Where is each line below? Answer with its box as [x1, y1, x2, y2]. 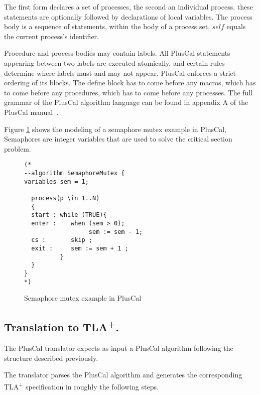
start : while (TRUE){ [31, 211, 107, 219]
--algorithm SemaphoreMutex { [24, 169, 125, 177]
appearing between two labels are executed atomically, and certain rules [4, 57, 225, 68]
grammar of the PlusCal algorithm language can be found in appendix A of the [4, 97, 248, 107]
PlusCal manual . [4, 106, 59, 117]
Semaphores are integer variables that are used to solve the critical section [4, 134, 232, 144]
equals [226, 21, 246, 32]
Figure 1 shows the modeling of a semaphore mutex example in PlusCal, [4, 123, 226, 134]
